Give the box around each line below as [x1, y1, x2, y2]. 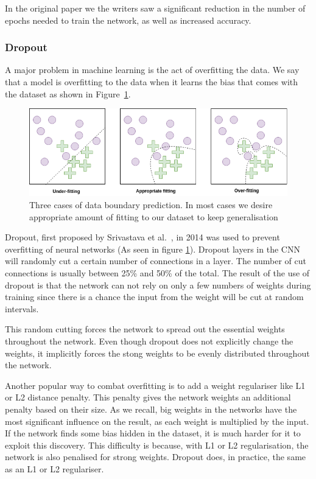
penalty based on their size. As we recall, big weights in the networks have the [5, 402, 297, 415]
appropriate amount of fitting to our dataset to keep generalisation [29, 210, 278, 223]
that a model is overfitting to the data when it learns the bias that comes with [5, 75, 298, 88]
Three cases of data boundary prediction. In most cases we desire [29, 198, 273, 211]
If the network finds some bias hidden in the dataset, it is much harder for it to [5, 427, 301, 439]
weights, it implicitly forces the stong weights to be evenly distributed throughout [5, 346, 310, 359]
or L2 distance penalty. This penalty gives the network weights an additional [5, 391, 291, 404]
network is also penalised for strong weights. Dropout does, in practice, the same [5, 450, 306, 463]
